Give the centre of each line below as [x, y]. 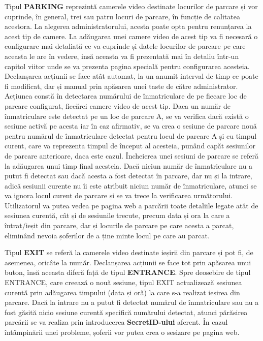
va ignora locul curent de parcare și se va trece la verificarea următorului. [119, 195]
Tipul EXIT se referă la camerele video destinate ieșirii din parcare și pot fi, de [129, 252]
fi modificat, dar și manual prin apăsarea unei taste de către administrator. [121, 86]
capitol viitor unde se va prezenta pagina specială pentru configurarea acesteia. [127, 66]
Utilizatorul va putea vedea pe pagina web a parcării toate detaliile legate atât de [131, 205]
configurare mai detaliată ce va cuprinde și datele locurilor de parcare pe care [125, 46]
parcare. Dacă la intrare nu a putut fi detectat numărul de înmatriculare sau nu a [132, 302]
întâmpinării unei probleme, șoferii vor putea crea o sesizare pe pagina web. [122, 332]
